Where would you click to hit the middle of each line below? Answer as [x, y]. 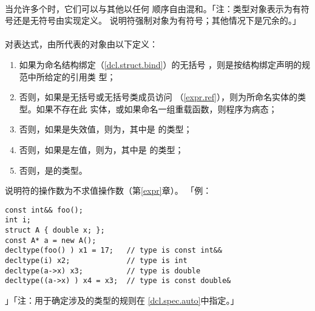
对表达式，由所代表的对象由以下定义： [81, 44]
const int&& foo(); [44, 210]
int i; [18, 220]
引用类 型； [93, 76]
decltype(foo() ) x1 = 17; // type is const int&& [113, 251]
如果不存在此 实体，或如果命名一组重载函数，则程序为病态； [157, 108]
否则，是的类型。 [53, 170]
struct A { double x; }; [55, 231]
